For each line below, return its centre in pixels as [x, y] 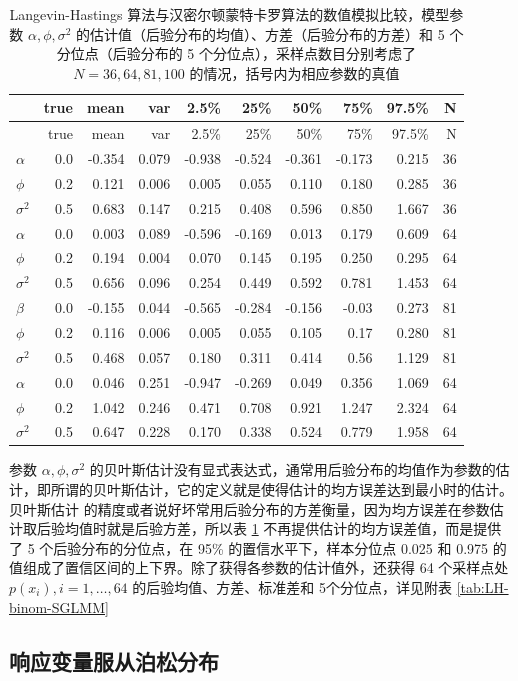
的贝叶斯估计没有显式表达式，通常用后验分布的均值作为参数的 [292, 469]
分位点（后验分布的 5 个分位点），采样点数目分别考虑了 [236, 53]
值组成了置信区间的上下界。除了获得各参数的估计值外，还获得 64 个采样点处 [259, 567]
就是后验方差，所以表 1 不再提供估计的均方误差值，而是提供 [304, 528]
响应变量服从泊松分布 [114, 660]
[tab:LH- [482, 587]
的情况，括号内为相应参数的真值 [294, 72]
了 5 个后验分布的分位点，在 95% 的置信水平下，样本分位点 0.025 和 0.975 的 [258, 547]
